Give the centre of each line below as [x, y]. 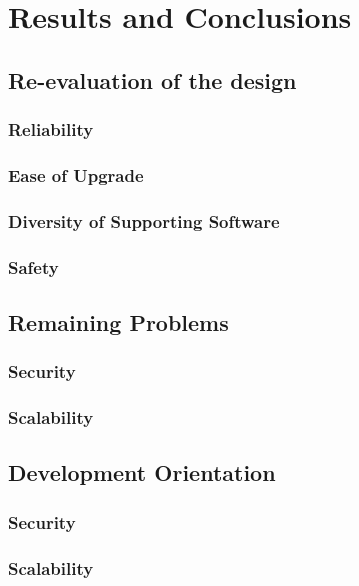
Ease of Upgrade [76, 174]
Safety [33, 266]
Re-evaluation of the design [152, 79]
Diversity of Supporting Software [144, 220]
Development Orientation [142, 472]
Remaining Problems [118, 321]
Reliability [51, 129]
